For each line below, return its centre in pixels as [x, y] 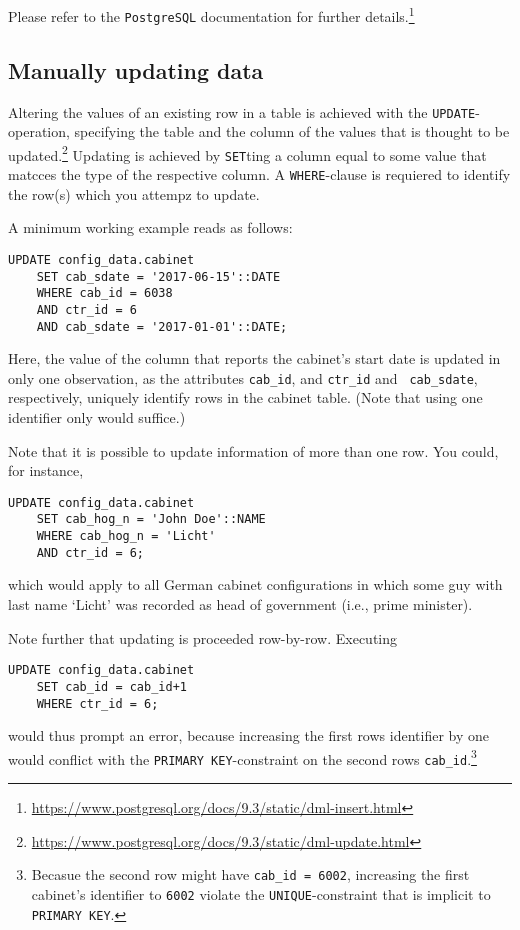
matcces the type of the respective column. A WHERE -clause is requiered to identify [259, 174]
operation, [39, 131]
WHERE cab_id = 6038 [104, 293]
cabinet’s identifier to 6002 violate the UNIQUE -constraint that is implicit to [261, 893]
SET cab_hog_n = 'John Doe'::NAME [151, 519]
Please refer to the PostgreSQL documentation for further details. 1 [211, 14]
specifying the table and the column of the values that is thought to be [292, 131]
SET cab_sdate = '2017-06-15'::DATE [158, 276]
